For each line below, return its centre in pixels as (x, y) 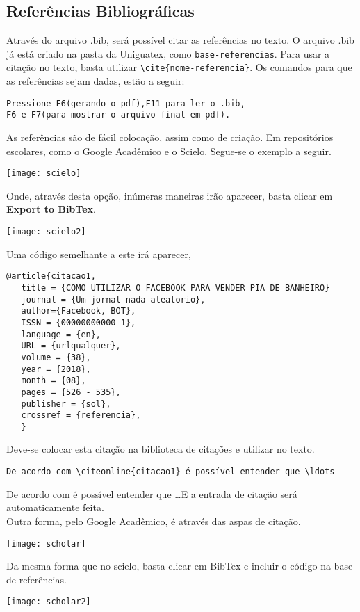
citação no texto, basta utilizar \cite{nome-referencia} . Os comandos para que (179, 67)
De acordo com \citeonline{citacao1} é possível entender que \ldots (171, 472)
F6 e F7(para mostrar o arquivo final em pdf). (118, 115)
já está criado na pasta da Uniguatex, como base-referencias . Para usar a (168, 53)
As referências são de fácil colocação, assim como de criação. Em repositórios (170, 137)
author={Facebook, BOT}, (79, 311)
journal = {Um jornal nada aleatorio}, (113, 299)
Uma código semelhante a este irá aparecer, (99, 253)
